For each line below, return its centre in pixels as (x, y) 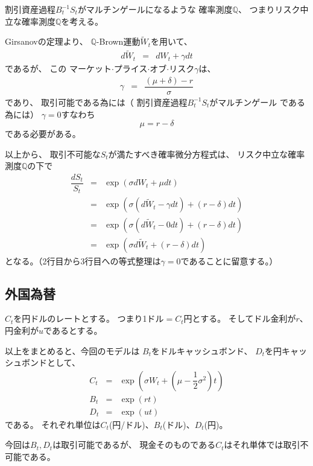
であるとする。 (73, 330)
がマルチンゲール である (257, 102)
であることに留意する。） (229, 260)
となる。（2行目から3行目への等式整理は (83, 260)
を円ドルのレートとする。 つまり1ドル (89, 318)
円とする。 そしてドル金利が (240, 318)
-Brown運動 (118, 41)
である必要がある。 (43, 134)
